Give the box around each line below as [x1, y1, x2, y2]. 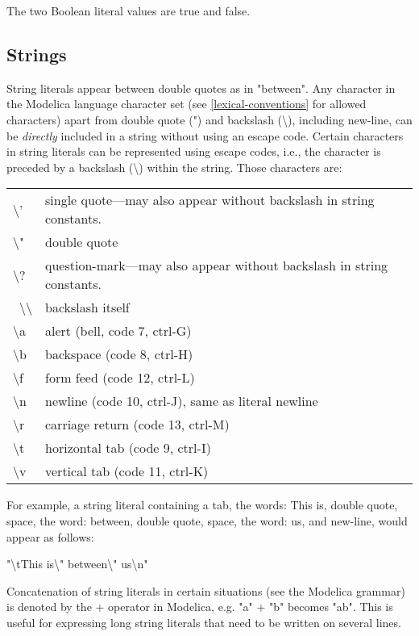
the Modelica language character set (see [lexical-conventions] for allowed [6, 95, 367, 112]
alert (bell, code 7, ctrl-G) [45, 321, 192, 341]
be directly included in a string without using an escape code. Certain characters [6, 127, 404, 144]
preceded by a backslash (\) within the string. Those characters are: [6, 158, 342, 175]
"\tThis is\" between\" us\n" [6, 555, 148, 572]
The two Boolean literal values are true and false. [6, 2, 251, 19]
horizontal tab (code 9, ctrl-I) [45, 438, 211, 458]
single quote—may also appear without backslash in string [45, 190, 375, 210]
